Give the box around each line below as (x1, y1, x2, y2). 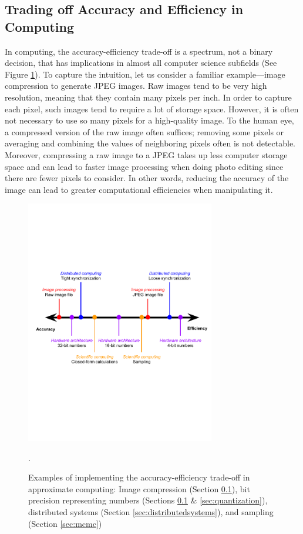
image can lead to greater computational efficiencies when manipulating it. (5, 183, 273, 195)
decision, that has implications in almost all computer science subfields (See (5, 56, 277, 69)
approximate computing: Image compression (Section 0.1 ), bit (28, 482, 250, 495)
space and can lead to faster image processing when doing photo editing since (5, 160, 284, 172)
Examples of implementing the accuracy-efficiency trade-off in (28, 471, 250, 483)
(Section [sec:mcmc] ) (28, 517, 102, 529)
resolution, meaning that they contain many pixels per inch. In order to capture (5, 91, 292, 103)
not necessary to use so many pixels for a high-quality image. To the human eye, (5, 114, 294, 126)
